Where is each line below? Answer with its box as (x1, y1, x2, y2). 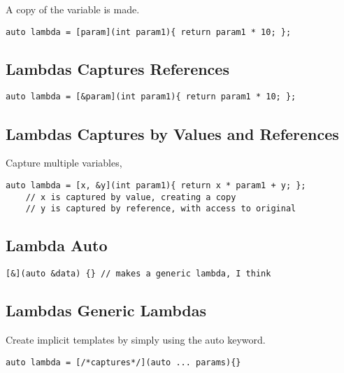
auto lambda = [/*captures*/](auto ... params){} (6, 357, 241, 367)
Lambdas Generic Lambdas (6, 300, 207, 321)
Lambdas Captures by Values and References (6, 122, 339, 144)
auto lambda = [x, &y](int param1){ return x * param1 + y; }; (6, 180, 306, 190)
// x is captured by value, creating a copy (25, 192, 236, 202)
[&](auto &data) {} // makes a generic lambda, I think (6, 269, 271, 279)
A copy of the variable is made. (6, 2, 140, 16)
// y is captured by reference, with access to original (25, 204, 296, 214)
